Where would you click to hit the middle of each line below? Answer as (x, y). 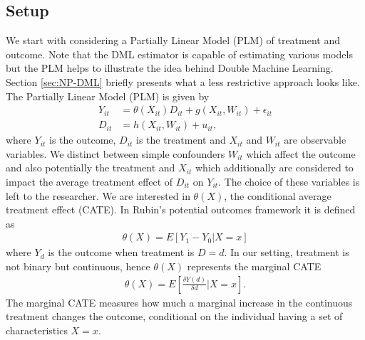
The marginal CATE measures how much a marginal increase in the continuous (179, 302)
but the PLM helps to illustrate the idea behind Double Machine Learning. (170, 68)
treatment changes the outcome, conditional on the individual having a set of (174, 316)
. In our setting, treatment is (287, 252)
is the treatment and (181, 140)
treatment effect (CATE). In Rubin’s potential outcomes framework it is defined (181, 209)
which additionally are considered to (274, 168)
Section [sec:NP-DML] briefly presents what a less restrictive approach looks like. (183, 81)
